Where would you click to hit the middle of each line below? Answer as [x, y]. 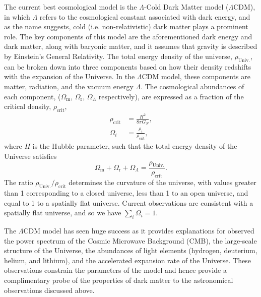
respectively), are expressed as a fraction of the [171, 96]
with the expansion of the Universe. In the [70, 76]
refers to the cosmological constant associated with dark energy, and [145, 16]
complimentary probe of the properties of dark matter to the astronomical [119, 280]
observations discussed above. [49, 290]
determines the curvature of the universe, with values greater [162, 182]
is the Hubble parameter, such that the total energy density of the [135, 146]
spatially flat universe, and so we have [63, 213]
